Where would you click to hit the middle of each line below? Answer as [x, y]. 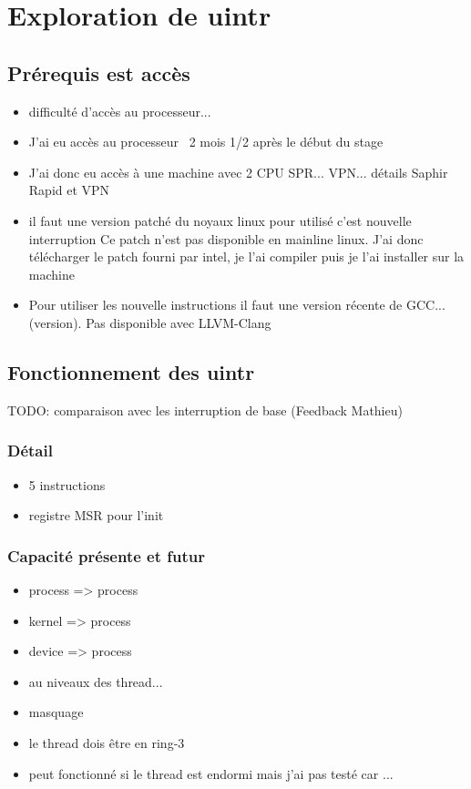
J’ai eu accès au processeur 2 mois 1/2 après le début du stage [206, 142]
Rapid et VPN [69, 190]
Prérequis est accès [99, 72]
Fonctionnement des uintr [131, 371]
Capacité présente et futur [107, 555]
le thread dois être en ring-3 [107, 742]
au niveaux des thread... [96, 681]
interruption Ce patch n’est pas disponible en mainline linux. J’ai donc [226, 238]
